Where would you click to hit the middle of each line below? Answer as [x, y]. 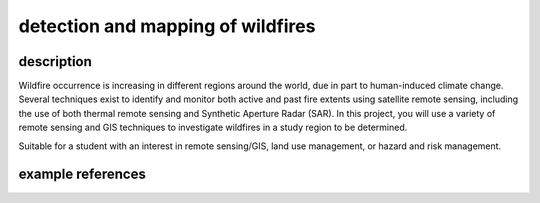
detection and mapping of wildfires [167, 26]
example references [82, 174]
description [55, 61]
